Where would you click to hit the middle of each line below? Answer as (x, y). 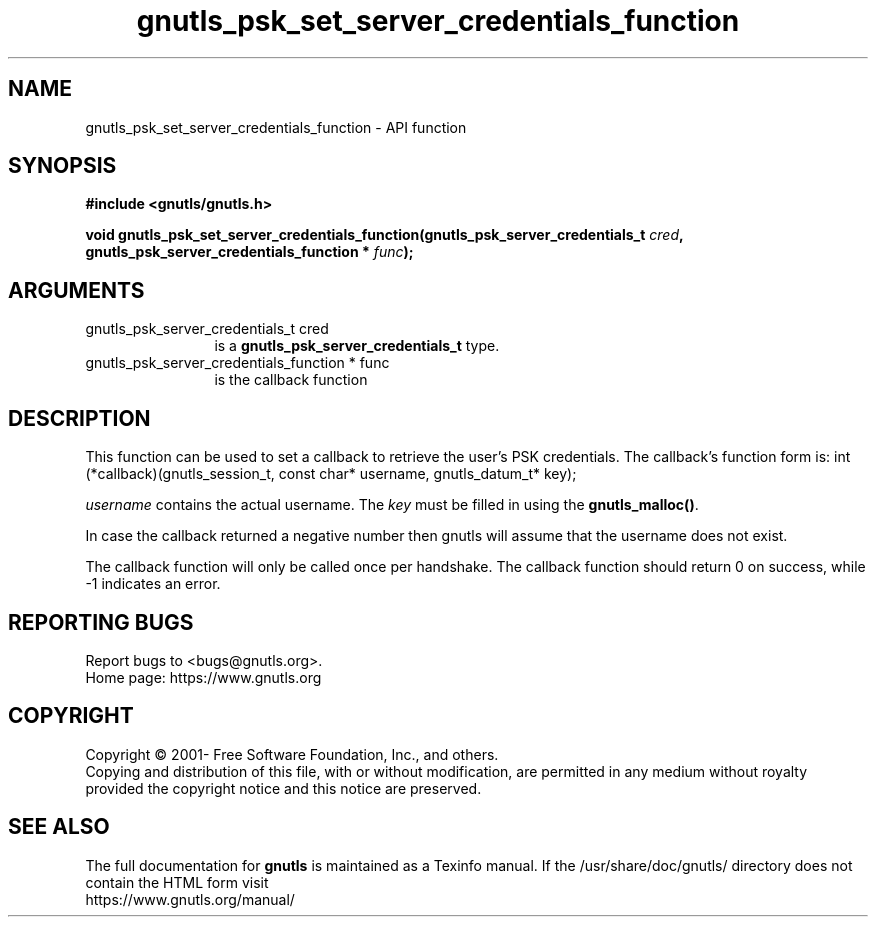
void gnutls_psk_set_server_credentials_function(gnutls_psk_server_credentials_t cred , (384, 235)
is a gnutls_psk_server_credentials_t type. (357, 346)
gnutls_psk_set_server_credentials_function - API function (276, 127)
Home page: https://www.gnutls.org (203, 677)
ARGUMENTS (76, 290)
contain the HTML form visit (177, 882)
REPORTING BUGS (101, 622)
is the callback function (291, 380)
